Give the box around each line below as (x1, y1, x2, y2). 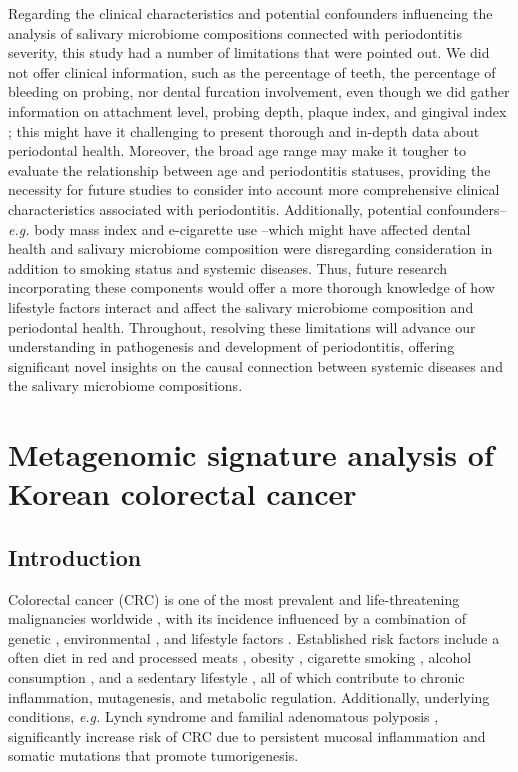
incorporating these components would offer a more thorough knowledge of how (8, 277, 495, 298)
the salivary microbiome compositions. (8, 375, 243, 396)
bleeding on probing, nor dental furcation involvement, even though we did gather (8, 81, 510, 102)
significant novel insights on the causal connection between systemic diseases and (8, 355, 503, 376)
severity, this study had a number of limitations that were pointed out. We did (8, 42, 490, 63)
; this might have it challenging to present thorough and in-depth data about (8, 120, 480, 141)
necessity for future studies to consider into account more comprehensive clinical (8, 179, 500, 200)
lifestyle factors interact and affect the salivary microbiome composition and (8, 296, 474, 317)
